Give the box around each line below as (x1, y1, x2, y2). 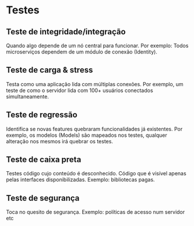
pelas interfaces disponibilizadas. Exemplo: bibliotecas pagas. (6, 176, 156, 183)
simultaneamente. (6, 93, 50, 100)
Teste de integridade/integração (6, 27, 126, 37)
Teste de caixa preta (6, 155, 82, 165)
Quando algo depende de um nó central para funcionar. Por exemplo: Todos (6, 42, 189, 49)
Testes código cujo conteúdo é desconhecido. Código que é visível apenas (6, 170, 186, 177)
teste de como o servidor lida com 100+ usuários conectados (6, 87, 153, 94)
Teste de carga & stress (6, 65, 93, 75)
